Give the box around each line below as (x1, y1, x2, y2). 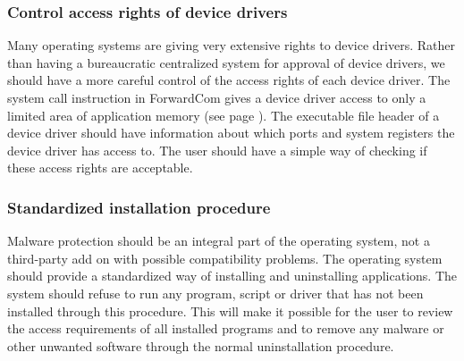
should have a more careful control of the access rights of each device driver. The (7, 71, 451, 89)
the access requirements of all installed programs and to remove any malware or (7, 319, 444, 338)
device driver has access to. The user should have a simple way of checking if (7, 140, 427, 159)
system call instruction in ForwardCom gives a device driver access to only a (7, 88, 426, 106)
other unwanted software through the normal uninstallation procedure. (7, 336, 394, 355)
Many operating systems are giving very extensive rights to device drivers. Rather (7, 36, 456, 55)
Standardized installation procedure (7, 196, 271, 218)
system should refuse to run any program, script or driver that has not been (7, 283, 424, 302)
